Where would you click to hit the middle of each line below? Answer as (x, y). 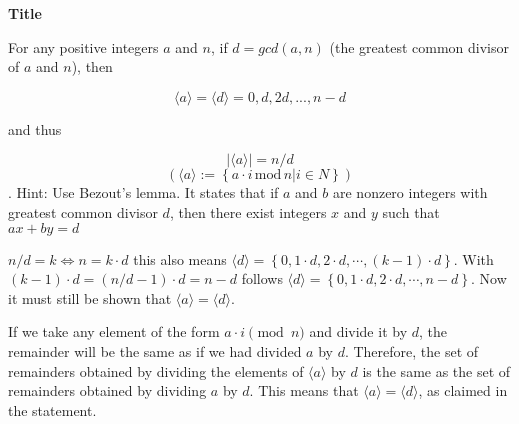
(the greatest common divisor (419, 46)
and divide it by (358, 331)
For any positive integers (83, 46)
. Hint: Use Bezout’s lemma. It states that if (143, 192)
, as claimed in (463, 390)
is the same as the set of (436, 370)
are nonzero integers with (410, 192)
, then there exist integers (248, 211)
